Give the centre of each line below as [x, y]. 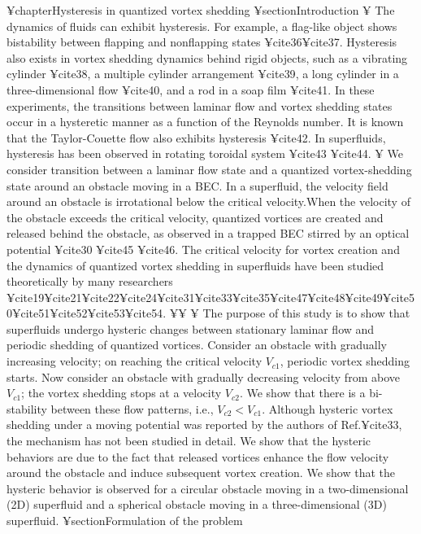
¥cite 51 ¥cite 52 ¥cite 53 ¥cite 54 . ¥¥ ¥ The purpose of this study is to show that [211, 313]
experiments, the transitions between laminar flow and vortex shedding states [200, 105]
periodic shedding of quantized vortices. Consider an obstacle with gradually [197, 345]
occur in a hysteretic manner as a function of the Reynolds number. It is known [205, 122]
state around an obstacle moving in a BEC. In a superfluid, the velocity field [197, 185]
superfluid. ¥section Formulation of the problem [125, 520]
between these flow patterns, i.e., [132, 408]
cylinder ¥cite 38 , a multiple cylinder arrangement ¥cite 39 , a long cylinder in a [203, 74]
